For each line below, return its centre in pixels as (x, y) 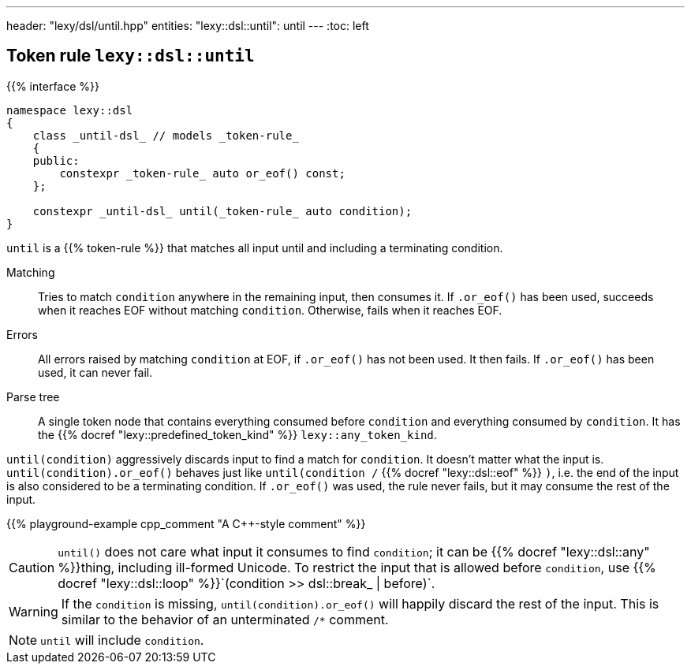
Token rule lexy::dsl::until (131, 56)
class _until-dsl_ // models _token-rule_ (166, 135)
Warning (34, 611)
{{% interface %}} (53, 86)
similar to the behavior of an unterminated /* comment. (225, 619)
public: (56, 160)
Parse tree (33, 396)
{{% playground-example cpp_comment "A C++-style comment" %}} (186, 523)
